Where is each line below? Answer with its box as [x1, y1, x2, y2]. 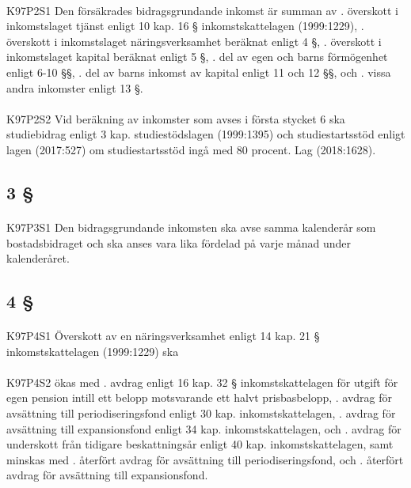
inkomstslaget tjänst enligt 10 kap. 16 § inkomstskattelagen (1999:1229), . [6, 17, 364, 34]
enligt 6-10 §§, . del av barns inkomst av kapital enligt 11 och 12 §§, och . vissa [6, 63, 391, 80]
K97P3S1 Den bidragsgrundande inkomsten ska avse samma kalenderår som [6, 218, 376, 235]
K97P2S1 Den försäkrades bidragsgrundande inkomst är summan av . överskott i [6, 2, 399, 18]
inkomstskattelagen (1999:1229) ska [6, 342, 179, 359]
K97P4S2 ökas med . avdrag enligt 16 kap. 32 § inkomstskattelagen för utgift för [6, 373, 398, 390]
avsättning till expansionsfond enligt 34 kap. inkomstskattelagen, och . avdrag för [6, 420, 401, 437]
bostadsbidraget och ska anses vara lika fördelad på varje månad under [6, 234, 351, 251]
